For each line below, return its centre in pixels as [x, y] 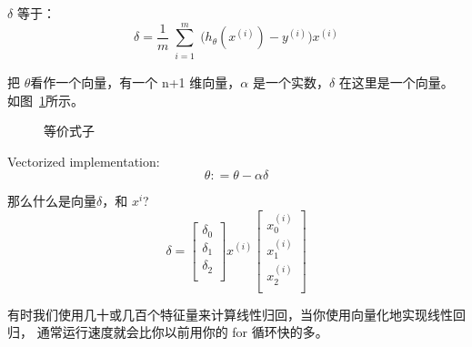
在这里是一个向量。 [396, 82]
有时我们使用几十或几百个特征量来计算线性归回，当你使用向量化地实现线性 [230, 314]
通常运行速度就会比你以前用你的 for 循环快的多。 [182, 332]
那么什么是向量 [52, 201]
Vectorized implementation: [84, 161]
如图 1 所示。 [45, 100]
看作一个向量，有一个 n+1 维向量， [136, 82]
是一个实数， [291, 82]
